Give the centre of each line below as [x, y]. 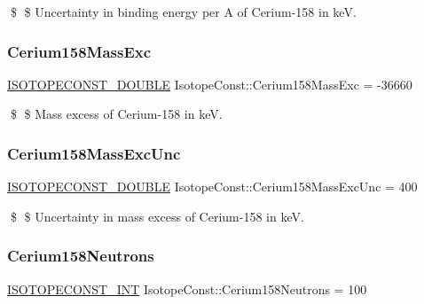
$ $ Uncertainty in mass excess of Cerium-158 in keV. [157, 216]
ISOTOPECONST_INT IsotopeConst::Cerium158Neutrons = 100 [187, 288]
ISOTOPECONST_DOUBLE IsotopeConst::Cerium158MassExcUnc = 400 [212, 187]
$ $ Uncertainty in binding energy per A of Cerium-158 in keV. [183, 12]
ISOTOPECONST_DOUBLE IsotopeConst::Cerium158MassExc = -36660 [210, 84]
